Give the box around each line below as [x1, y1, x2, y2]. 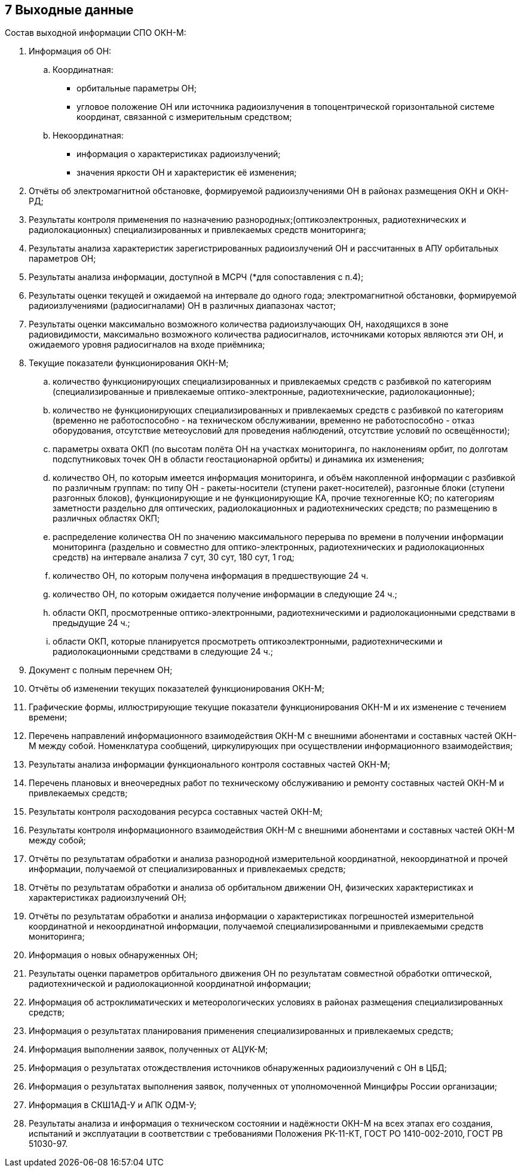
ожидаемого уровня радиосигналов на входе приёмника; [29, 339, 265, 350]
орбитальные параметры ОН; [76, 83, 197, 94]
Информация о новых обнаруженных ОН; [29, 950, 198, 961]
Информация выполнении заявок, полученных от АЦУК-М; [29, 1044, 268, 1055]
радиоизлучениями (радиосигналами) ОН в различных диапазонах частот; [29, 300, 336, 311]
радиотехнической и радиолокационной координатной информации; [29, 978, 311, 989]
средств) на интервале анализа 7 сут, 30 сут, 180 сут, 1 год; [53, 552, 295, 563]
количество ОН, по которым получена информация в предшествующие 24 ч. [53, 570, 369, 581]
